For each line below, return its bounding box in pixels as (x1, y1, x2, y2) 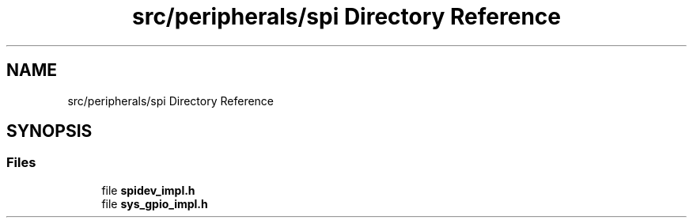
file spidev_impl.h (101, 183, 195, 197)
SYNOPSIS (6, 121, 93, 142)
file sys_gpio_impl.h (101, 196, 208, 211)
